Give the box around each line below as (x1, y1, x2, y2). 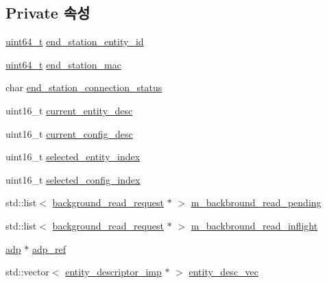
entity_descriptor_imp (65, 264, 162, 279)
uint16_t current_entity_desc (5, 103, 133, 117)
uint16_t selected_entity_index (5, 149, 141, 164)
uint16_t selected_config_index (5, 172, 141, 186)
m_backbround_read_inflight (191, 218, 318, 232)
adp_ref (32, 241, 66, 256)
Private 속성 (5, 2, 90, 23)
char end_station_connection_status (5, 80, 162, 95)
